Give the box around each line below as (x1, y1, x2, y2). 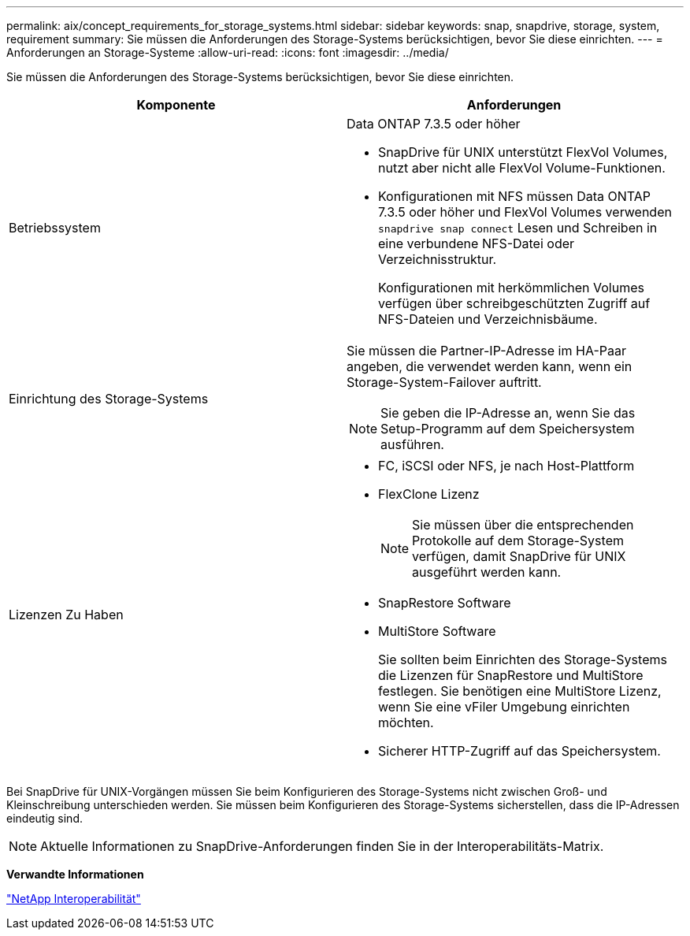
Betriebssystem (9, 220, 101, 236)
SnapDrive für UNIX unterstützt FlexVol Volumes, (378, 144, 668, 160)
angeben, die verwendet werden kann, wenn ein (347, 358, 632, 374)
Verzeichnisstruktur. (378, 251, 497, 267)
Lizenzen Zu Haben (9, 607, 124, 622)
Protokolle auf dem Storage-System (412, 533, 624, 548)
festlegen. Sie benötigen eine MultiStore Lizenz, (378, 683, 662, 699)
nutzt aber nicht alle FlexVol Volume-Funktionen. (378, 160, 666, 176)
